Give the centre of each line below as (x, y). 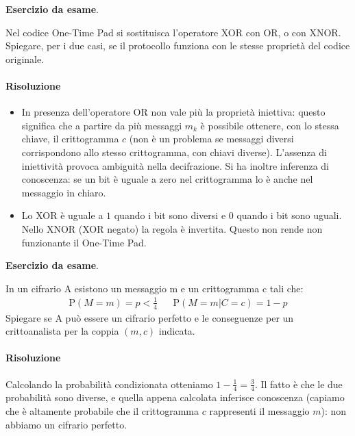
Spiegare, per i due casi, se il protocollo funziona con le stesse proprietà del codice (178, 46)
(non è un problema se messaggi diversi (211, 139)
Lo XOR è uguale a (62, 215)
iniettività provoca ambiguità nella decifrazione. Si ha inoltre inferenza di (175, 165)
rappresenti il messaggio (259, 411)
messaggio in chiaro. (64, 192)
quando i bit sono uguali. (289, 215)
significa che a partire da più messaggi (102, 125)
